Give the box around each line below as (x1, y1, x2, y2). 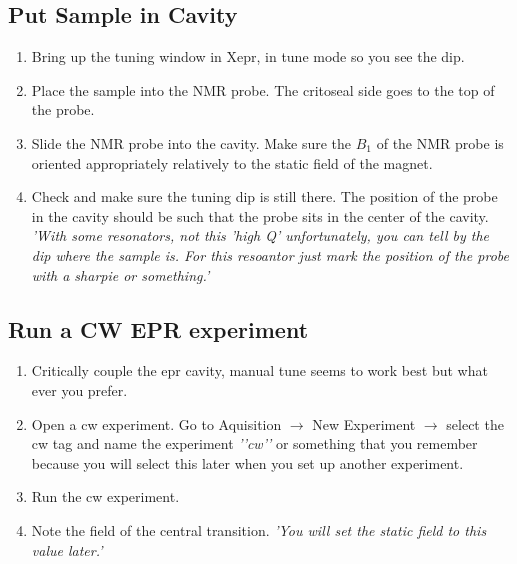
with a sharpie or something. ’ (31, 264, 210, 285)
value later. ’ (31, 539, 103, 560)
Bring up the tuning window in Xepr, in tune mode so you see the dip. (31, 46, 465, 67)
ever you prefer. (31, 379, 128, 400)
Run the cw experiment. (31, 486, 180, 507)
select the (446, 413, 504, 434)
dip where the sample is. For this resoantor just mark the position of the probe (31, 244, 509, 265)
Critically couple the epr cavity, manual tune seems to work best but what (31, 360, 488, 381)
